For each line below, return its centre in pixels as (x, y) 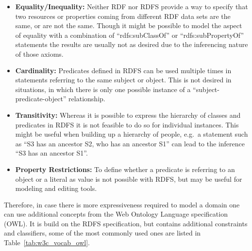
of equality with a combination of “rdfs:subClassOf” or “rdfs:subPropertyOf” (130, 35)
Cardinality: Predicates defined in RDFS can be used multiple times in (123, 70)
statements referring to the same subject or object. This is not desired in (123, 80)
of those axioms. (39, 54)
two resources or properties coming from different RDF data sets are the (123, 16)
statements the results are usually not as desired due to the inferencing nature (132, 44)
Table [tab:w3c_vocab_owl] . (47, 243)
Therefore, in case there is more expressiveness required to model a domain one (122, 204)
